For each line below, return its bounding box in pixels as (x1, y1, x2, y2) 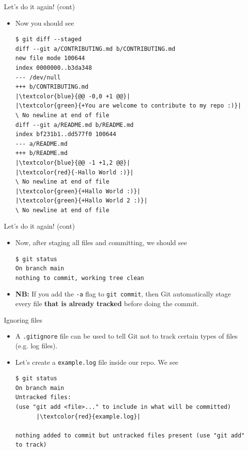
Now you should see (15, 17, 74, 28)
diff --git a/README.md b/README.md (15, 121, 134, 128)
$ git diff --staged (15, 36, 82, 43)
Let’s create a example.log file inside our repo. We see (15, 357, 179, 367)
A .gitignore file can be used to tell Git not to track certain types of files (15, 331, 238, 341)
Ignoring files (4, 314, 43, 325)
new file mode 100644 (15, 55, 85, 62)
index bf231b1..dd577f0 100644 (15, 131, 116, 138)
